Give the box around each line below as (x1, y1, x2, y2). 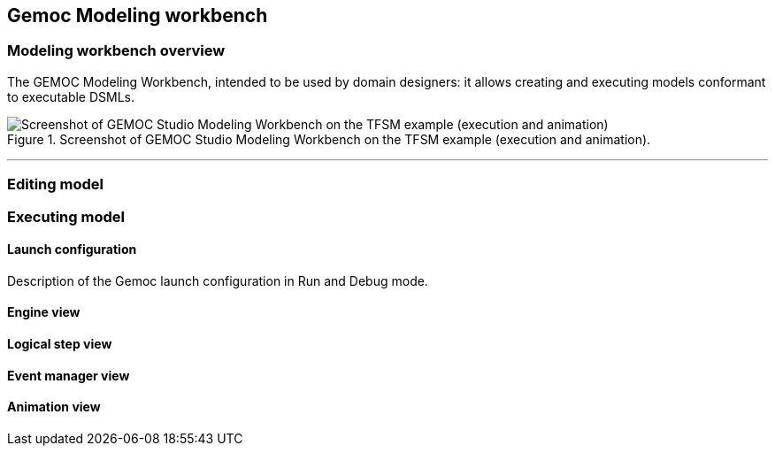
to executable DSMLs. (7, 88, 135, 104)
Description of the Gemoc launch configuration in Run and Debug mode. (7, 273, 428, 288)
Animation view (7, 399, 101, 415)
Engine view (7, 304, 81, 320)
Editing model (7, 175, 104, 194)
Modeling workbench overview (7, 42, 226, 60)
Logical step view (7, 335, 112, 351)
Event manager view (7, 367, 130, 383)
